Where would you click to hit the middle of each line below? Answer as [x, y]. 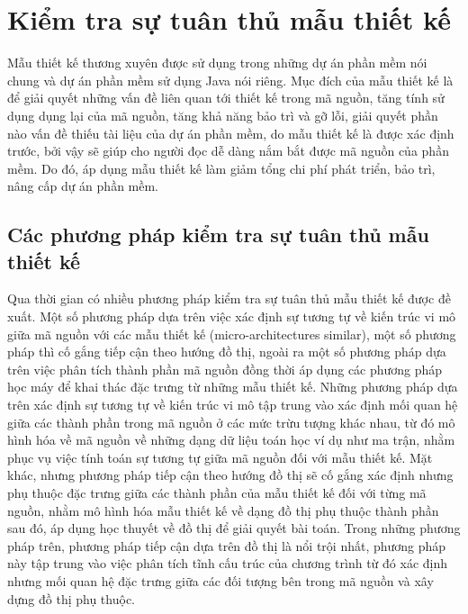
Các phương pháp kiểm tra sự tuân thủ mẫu [218, 235]
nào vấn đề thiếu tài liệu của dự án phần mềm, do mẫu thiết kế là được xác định [231, 133]
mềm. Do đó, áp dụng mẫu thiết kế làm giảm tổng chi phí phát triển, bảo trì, [221, 168]
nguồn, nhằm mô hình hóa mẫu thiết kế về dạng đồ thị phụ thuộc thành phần [223, 510]
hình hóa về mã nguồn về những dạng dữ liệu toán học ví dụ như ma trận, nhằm [231, 440]
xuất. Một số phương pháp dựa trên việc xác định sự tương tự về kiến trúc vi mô [232, 316]
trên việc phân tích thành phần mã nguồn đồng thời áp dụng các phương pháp [225, 369]
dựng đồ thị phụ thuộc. [71, 598]
